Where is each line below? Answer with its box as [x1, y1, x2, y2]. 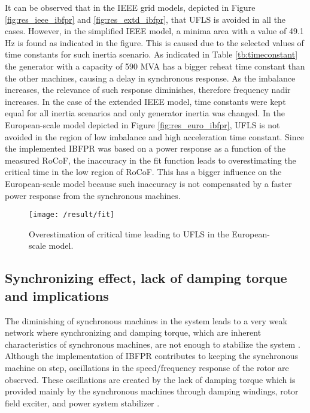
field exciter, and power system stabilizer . [5, 396, 160, 409]
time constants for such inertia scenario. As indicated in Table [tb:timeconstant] [5, 48, 298, 61]
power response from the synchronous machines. [5, 189, 181, 201]
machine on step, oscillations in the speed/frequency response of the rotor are [5, 361, 289, 373]
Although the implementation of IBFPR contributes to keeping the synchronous [5, 349, 298, 362]
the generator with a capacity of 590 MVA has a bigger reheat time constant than [5, 59, 305, 72]
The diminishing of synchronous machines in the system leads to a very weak [5, 314, 287, 327]
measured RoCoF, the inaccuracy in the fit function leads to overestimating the [5, 153, 296, 166]
